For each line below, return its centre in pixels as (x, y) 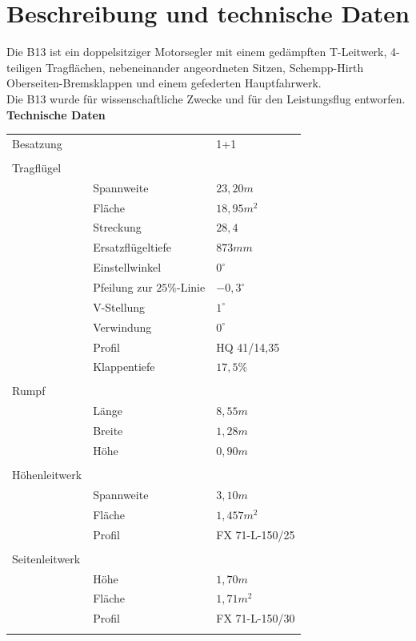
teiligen (24, 67)
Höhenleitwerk (47, 475)
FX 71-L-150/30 (256, 618)
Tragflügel (37, 167)
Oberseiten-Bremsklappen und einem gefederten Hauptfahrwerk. (164, 83)
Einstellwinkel (127, 267)
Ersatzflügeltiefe (132, 247)
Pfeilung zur (123, 287)
